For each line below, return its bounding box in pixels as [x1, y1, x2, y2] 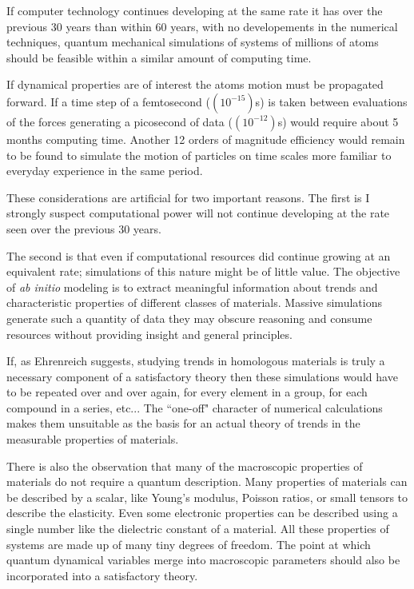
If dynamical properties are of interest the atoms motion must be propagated [6, 76, 384, 93]
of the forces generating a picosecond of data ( [6, 113, 233, 129]
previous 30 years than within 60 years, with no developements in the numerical [6, 18, 398, 34]
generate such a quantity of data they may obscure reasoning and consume [6, 309, 372, 326]
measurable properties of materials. [6, 431, 179, 448]
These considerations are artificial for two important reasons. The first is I [6, 189, 370, 205]
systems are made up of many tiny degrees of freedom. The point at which [6, 535, 371, 552]
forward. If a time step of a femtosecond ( [6, 93, 210, 109]
